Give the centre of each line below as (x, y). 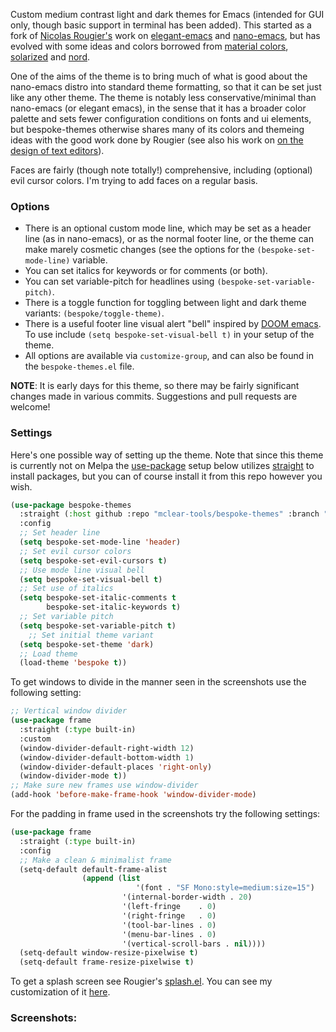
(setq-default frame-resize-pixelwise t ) (107, 962)
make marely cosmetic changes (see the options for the (139, 250)
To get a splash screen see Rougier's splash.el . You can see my (141, 981)
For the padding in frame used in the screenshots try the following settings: (165, 814)
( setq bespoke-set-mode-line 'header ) (100, 542)
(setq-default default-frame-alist (93, 869)
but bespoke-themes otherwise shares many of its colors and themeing (157, 129)
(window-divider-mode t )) (73, 776)
